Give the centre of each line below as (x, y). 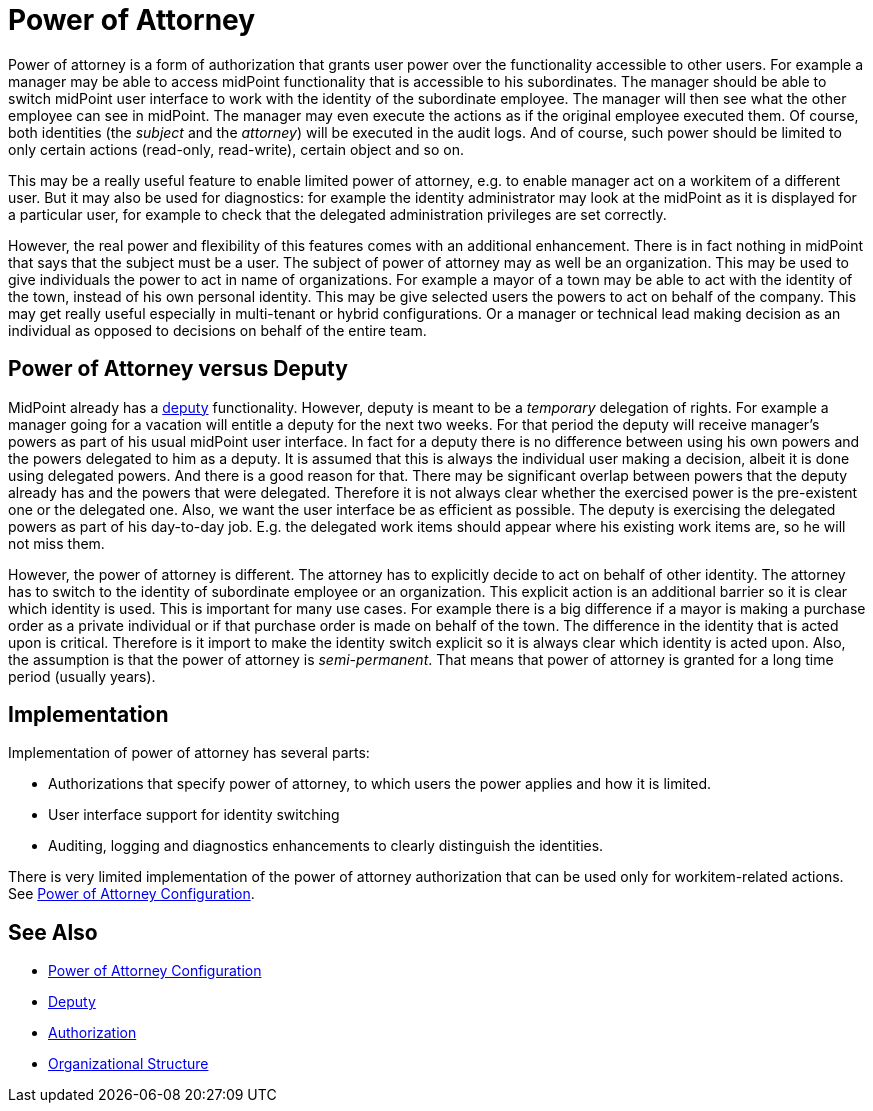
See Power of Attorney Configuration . (131, 894)
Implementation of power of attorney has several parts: (189, 753)
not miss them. (56, 543)
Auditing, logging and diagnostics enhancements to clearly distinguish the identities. (326, 846)
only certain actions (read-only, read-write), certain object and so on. (236, 149)
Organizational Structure (128, 1064)
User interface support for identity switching (194, 815)
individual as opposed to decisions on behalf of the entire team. (217, 330)
